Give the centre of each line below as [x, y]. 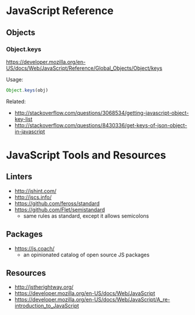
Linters [19, 177]
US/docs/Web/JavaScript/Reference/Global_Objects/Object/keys [84, 68]
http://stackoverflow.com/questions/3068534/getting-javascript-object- [102, 113]
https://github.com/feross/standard [57, 203]
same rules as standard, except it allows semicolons [86, 216]
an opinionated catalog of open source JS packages [86, 255]
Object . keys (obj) [27, 90]
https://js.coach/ [34, 248]
